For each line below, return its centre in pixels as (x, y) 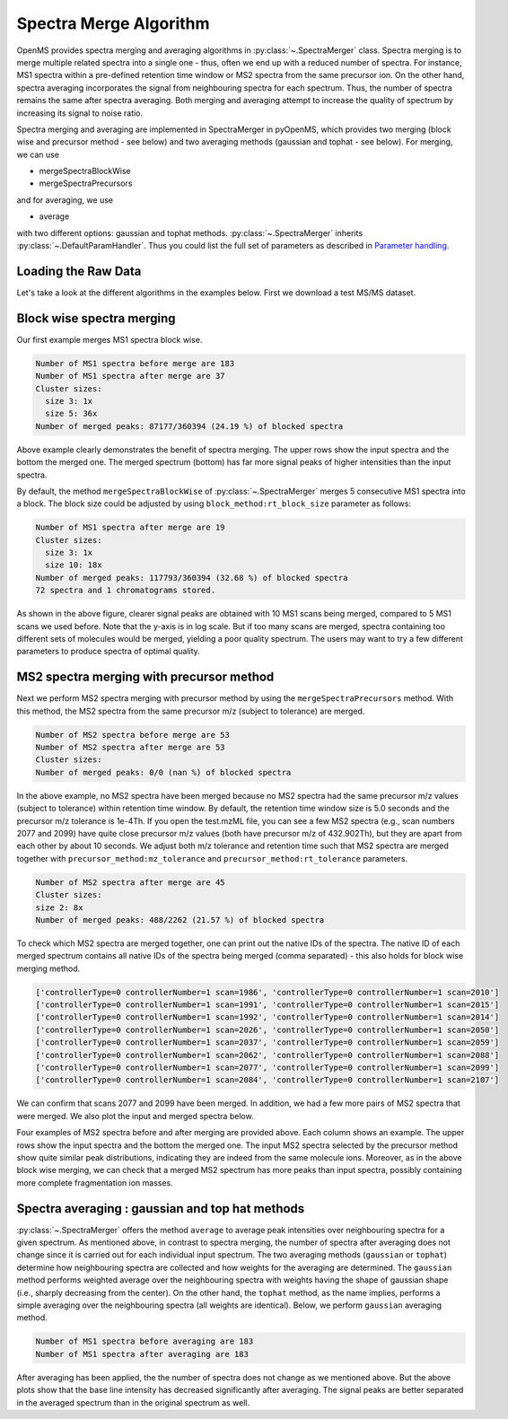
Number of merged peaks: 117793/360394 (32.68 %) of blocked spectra (192, 578)
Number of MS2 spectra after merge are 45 (130, 882)
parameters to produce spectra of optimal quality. (109, 652)
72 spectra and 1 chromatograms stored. (125, 591)
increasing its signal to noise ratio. (80, 113)
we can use (38, 154)
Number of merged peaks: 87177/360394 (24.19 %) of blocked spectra (189, 426)
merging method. (48, 968)
